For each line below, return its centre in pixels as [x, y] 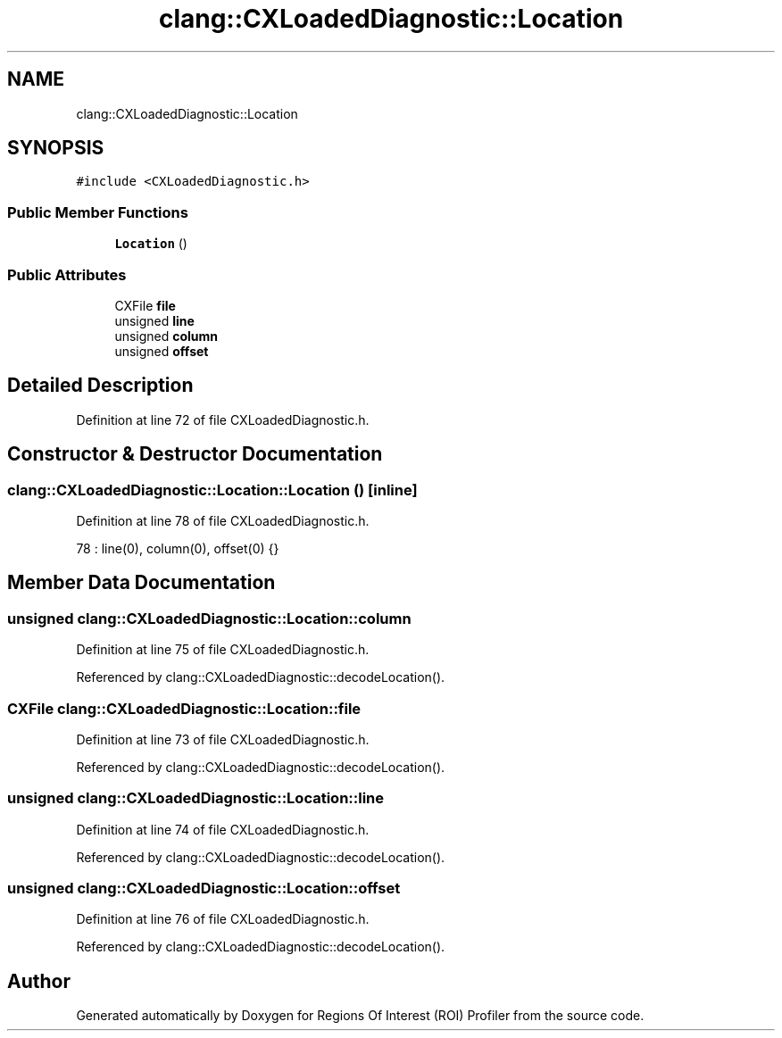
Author [39, 981]
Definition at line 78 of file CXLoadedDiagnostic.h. [223, 521]
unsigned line [154, 320]
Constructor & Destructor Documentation [195, 454]
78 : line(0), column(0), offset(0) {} [178, 548]
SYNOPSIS [56, 148]
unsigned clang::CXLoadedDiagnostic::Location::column [209, 618]
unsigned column [166, 336]
